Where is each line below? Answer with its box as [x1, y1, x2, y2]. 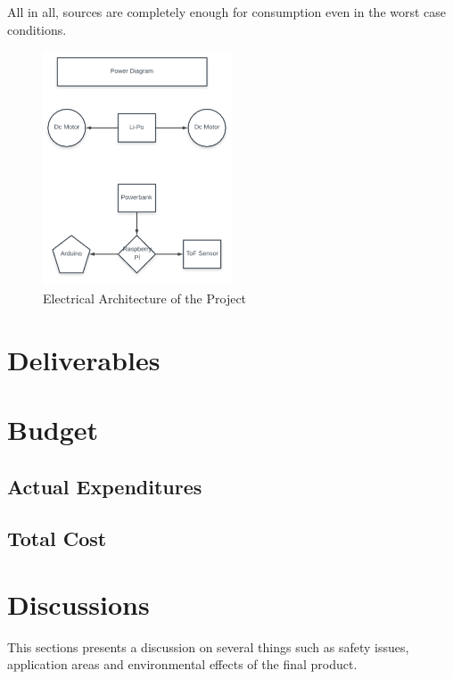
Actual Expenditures [7, 472, 202, 500]
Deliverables [7, 341, 161, 377]
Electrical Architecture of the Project [43, 288, 247, 307]
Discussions [7, 585, 150, 622]
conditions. [7, 20, 67, 38]
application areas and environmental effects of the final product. [7, 655, 358, 674]
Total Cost [7, 525, 107, 552]
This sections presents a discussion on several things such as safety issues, [7, 637, 409, 656]
